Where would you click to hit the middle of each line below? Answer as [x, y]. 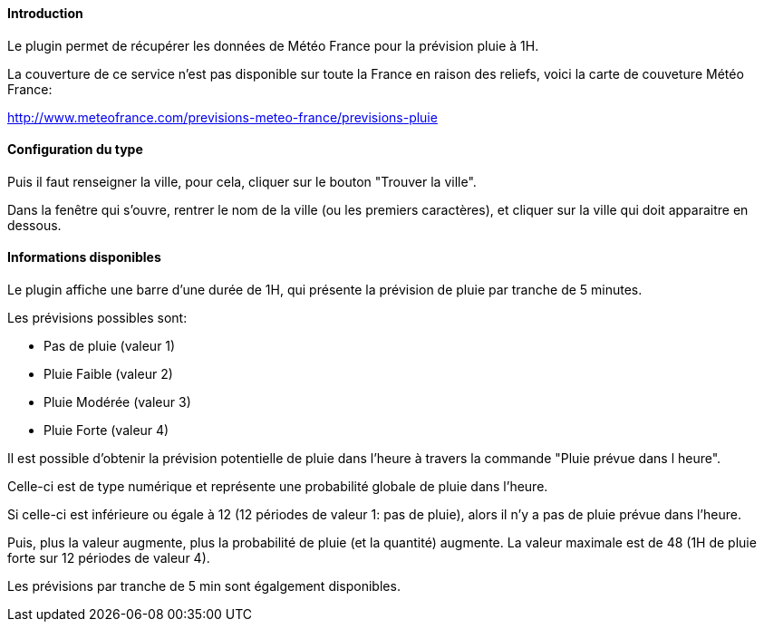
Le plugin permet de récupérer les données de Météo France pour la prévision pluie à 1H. [273, 45]
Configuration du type [75, 150]
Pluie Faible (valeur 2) [108, 374]
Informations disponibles [84, 257]
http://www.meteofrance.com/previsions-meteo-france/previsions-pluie [222, 117]
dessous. [34, 225]
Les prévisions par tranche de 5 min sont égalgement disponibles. [204, 586]
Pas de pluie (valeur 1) [110, 346]
